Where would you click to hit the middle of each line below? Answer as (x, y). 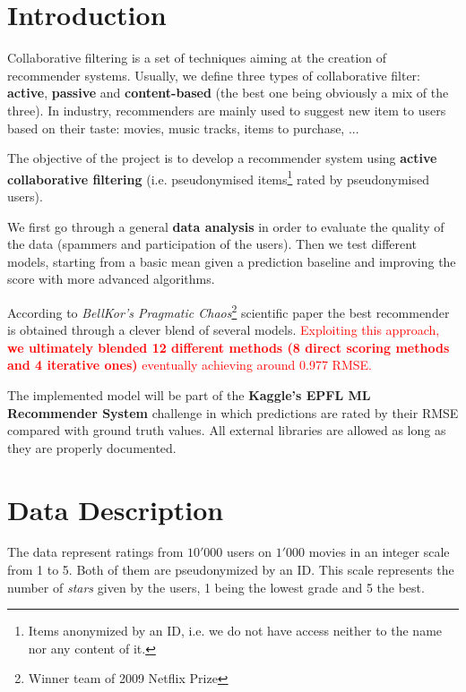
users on (249, 552)
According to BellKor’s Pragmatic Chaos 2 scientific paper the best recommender (229, 311)
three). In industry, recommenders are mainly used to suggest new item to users (227, 110)
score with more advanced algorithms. (111, 279)
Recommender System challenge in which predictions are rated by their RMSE (233, 412)
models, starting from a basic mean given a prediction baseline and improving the (232, 261)
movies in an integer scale (379, 552)
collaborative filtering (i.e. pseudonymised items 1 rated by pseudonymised (219, 177)
